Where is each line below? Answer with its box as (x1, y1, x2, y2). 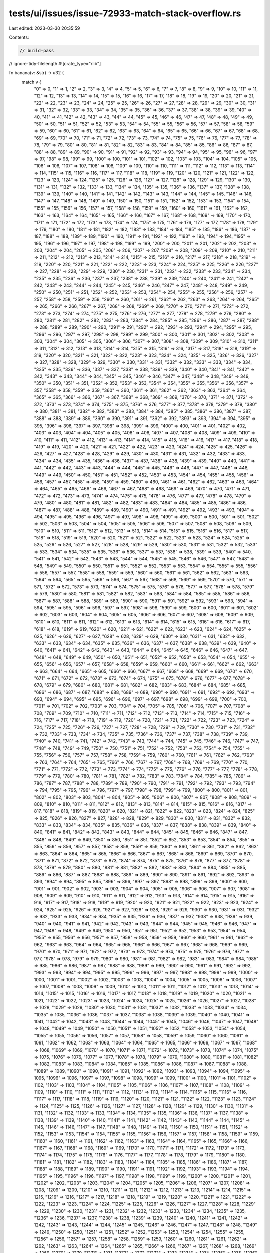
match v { (21, 79, 42, 85)
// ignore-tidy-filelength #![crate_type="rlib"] (9, 60, 101, 66)
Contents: (9, 34, 29, 40)
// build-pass (19, 48, 54, 53)
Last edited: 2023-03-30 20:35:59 (9, 25, 80, 31)
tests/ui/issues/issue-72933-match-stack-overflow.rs (9, 8, 241, 19)
